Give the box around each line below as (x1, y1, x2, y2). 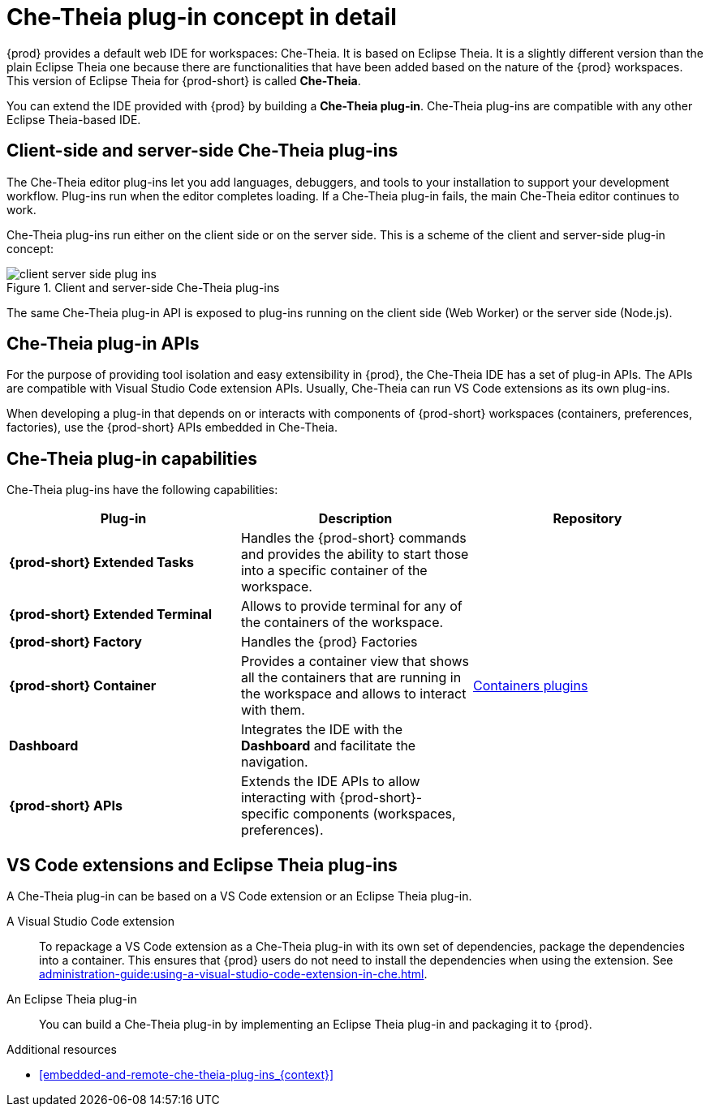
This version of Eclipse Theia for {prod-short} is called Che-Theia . (6, 73, 361, 88)
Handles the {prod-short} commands (240, 530, 467, 547)
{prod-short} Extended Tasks (9, 554, 195, 571)
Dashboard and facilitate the (240, 737, 416, 754)
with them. (240, 702, 305, 719)
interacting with (240, 789, 336, 806)
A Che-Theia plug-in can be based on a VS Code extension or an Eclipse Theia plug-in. (6, 889, 472, 904)
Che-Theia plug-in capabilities (6, 448, 257, 469)
